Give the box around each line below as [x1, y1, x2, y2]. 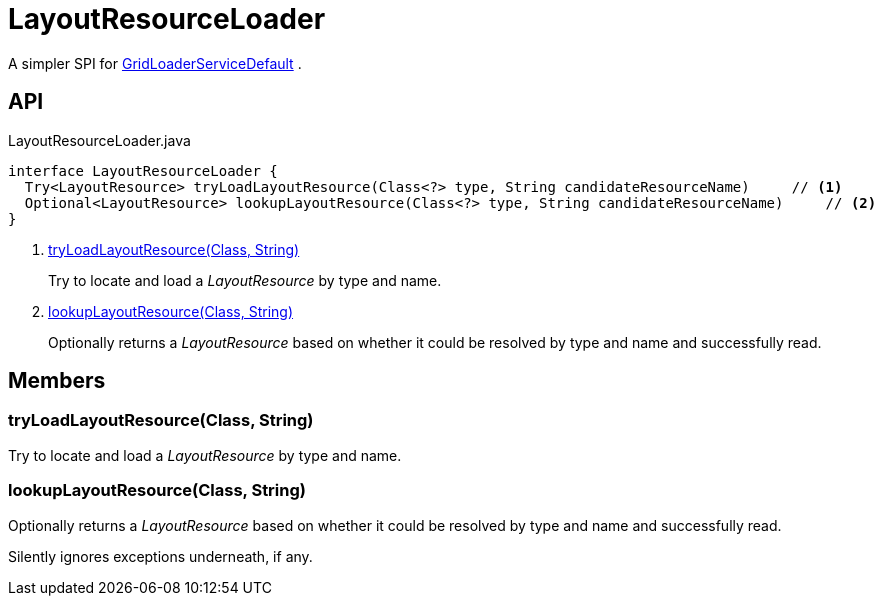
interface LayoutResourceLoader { [8, 162, 278, 179]
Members [8, 368, 106, 394]
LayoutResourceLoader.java [8, 131, 191, 149]
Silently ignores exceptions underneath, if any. [8, 547, 313, 565]
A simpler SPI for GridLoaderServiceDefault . [8, 54, 302, 72]
